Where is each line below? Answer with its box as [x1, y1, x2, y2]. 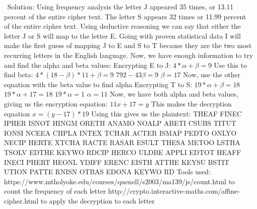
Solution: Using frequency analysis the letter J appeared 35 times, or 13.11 [7, 1, 234, 11]
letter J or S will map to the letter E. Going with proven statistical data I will [4, 30, 241, 41]
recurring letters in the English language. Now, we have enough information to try [4, 50, 253, 60]
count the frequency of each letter [4, 186, 106, 196]
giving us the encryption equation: [4, 98, 108, 108]
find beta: [4, 69, 33, 80]
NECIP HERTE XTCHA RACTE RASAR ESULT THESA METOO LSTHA [4, 137, 240, 148]
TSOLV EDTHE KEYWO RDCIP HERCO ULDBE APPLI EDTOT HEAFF [4, 147, 241, 157]
